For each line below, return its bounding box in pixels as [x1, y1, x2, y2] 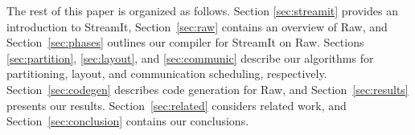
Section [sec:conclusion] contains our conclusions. [6, 112, 249, 129]
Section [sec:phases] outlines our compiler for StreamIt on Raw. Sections [6, 34, 364, 51]
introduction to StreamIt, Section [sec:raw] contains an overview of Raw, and [6, 18, 388, 35]
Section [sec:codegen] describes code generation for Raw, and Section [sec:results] [6, 80, 409, 97]
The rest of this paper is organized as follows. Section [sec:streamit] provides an [6, 2, 398, 18]
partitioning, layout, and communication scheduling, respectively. [6, 65, 327, 82]
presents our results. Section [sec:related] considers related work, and [6, 96, 347, 113]
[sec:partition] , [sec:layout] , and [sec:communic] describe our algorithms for [6, 49, 374, 66]
